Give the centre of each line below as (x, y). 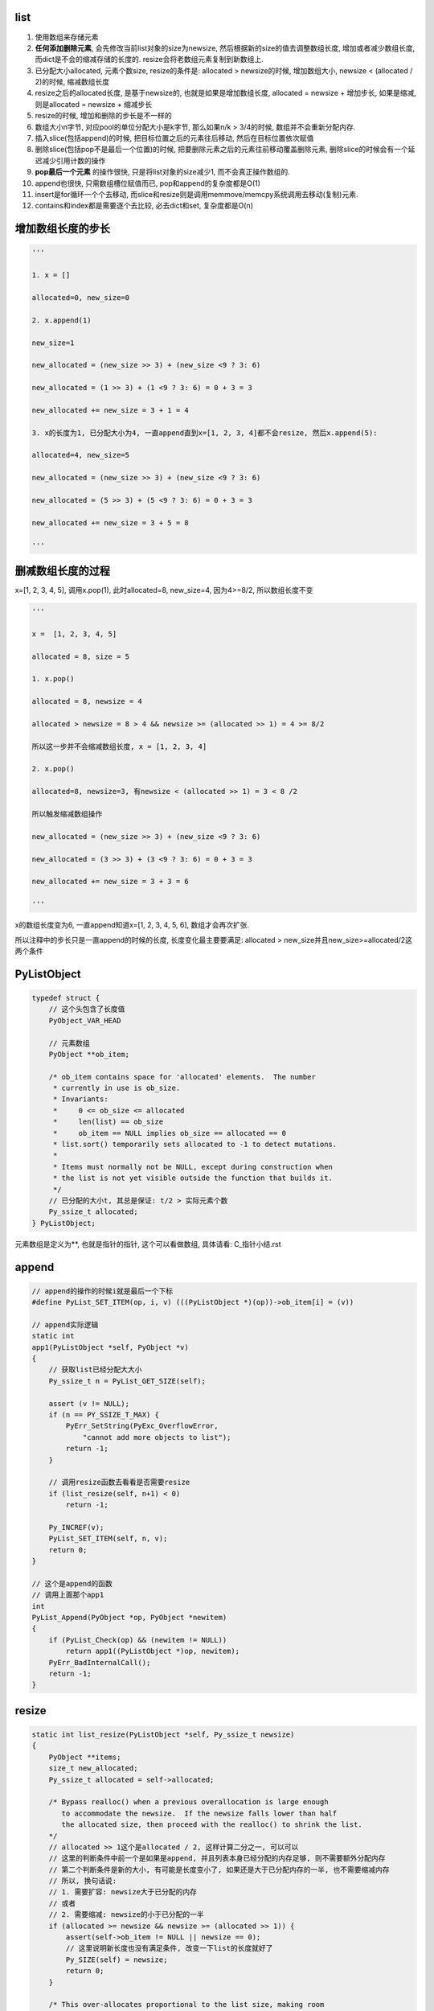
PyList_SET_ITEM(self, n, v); (108, 1539)
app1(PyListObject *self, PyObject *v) (110, 1347)
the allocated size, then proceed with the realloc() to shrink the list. (212, 1825)
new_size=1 (53, 343)
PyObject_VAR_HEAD (85, 1020)
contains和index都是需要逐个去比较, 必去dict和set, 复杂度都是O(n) (144, 206)
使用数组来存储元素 (67, 37)
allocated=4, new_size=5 (81, 455)
